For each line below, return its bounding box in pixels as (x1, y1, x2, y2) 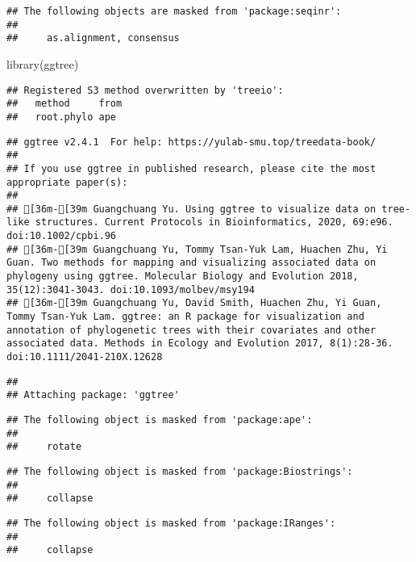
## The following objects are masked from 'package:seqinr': (6, 6, 342, 17)
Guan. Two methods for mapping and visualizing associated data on (6, 257, 376, 269)
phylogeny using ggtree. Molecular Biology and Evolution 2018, (6, 271, 359, 283)
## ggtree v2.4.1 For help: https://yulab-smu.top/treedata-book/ (6, 136, 376, 148)
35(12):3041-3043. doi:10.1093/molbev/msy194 (6, 283, 255, 296)
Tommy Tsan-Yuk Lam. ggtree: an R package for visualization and (6, 311, 364, 323)
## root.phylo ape (6, 111, 117, 123)
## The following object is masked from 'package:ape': (6, 414, 313, 426)
